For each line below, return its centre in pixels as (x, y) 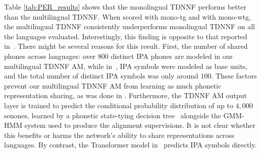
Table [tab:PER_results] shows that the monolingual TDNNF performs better (125, 7)
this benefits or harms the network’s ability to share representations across (119, 135)
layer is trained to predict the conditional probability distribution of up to (119, 105)
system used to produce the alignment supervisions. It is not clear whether (140, 125)
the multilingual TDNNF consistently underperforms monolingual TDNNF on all (130, 26)
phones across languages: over (50, 56)
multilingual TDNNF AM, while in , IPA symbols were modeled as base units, (126, 66)
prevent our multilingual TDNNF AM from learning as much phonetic (113, 85)
